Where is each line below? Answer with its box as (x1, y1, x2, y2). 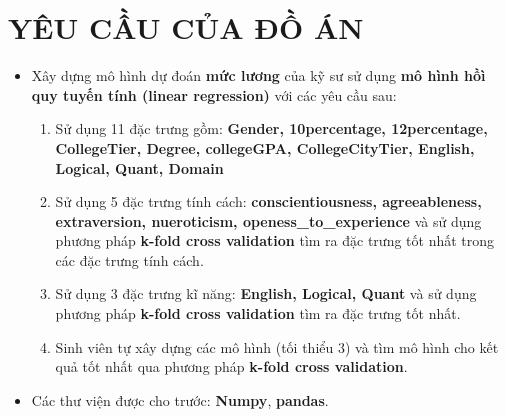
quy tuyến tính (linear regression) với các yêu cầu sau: (31, 84, 397, 105)
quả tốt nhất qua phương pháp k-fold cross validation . (55, 356, 408, 377)
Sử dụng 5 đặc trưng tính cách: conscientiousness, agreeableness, (55, 191, 482, 212)
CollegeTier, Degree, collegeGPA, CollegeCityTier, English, (55, 137, 475, 158)
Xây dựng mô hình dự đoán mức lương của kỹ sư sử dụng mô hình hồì (31, 65, 486, 86)
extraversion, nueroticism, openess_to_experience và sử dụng (55, 210, 482, 231)
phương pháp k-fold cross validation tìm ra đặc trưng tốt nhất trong (55, 230, 495, 251)
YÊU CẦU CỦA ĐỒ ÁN (8, 7, 364, 48)
